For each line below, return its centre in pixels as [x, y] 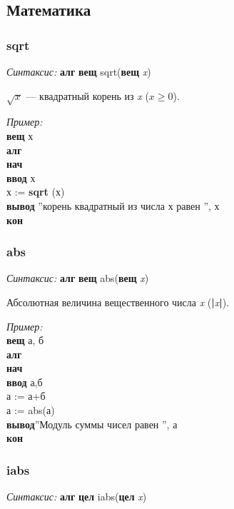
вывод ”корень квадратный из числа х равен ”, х [113, 205]
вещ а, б [25, 340]
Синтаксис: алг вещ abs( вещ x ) [78, 278]
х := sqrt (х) [36, 192]
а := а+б [26, 396]
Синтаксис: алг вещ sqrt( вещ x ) [79, 71]
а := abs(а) [31, 410]
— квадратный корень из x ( [87, 95]
